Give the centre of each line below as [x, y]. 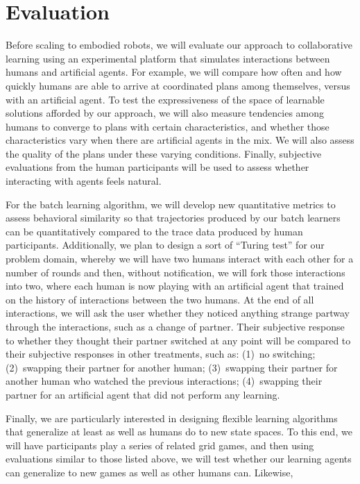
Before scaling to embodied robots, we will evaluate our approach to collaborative [179, 45]
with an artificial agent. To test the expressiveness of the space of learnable [165, 99]
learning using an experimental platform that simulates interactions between [168, 58]
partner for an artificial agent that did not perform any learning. [143, 394]
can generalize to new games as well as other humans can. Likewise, [149, 472]
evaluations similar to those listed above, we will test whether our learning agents [179, 459]
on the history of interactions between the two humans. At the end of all [160, 299]
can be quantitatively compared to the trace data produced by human [154, 231]
